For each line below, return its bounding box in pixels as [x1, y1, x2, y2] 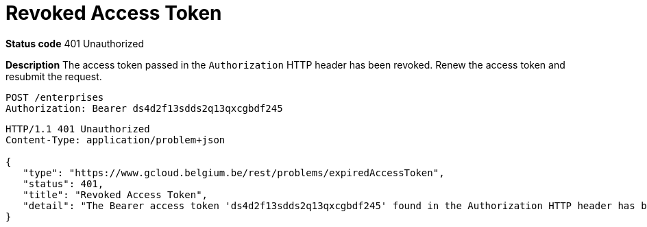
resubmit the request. [5, 70, 102, 82]
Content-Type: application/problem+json [5, 134, 225, 145]
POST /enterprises [5, 91, 104, 103]
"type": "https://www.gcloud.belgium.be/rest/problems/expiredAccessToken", [23, 167, 445, 178]
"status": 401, [23, 178, 104, 189]
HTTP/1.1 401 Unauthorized [5, 123, 150, 134]
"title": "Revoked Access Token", [23, 189, 208, 200]
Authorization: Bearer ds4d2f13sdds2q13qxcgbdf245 [5, 102, 283, 114]
